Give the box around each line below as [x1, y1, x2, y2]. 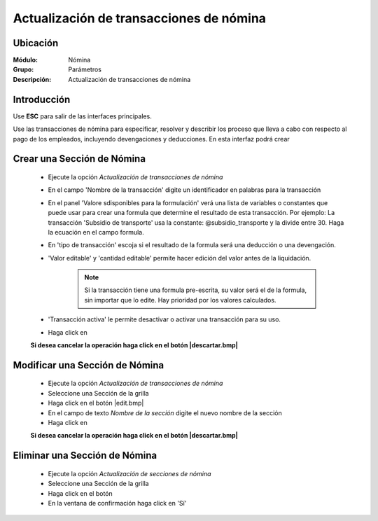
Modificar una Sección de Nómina [13, 359, 164, 371]
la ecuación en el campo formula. [48, 228, 144, 236]
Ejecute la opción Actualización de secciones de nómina [48, 469, 211, 478]
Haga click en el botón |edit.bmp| [48, 399, 144, 408]
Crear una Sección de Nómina [13, 153, 146, 165]
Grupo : [13, 65, 34, 74]
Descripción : [13, 75, 52, 83]
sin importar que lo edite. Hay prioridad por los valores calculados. [84, 296, 276, 304]
